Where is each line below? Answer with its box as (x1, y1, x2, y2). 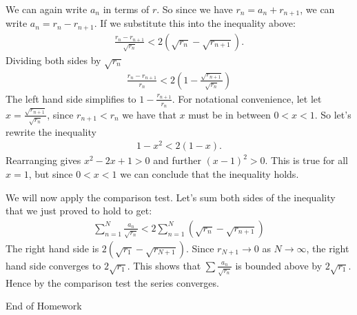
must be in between (188, 107, 271, 121)
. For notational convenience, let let (172, 91, 322, 105)
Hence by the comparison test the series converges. (6, 275, 219, 289)
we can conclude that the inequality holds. (120, 166, 299, 181)
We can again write (6, 2, 88, 16)
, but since (28, 166, 73, 181)
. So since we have (156, 2, 233, 16)
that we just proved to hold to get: (6, 203, 152, 218)
